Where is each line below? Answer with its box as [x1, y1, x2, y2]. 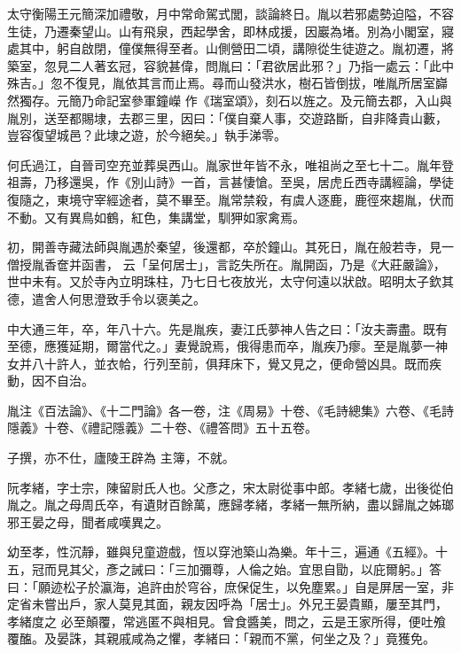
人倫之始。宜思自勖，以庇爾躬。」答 [236, 560, 441, 579]
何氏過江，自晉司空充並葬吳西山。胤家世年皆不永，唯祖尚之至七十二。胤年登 [7, 155, 454, 174]
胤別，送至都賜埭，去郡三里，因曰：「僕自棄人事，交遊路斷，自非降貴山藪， [7, 108, 448, 127]
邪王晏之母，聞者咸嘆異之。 [7, 512, 168, 531]
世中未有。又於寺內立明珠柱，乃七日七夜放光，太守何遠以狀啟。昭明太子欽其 [7, 272, 454, 291]
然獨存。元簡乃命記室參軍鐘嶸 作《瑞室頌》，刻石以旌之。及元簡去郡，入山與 [7, 90, 452, 109]
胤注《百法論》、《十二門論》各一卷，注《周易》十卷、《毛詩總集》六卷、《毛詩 [7, 400, 454, 419]
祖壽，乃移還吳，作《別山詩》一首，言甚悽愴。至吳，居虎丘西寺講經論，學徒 [7, 173, 454, 191]
